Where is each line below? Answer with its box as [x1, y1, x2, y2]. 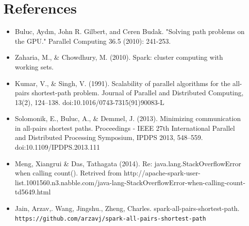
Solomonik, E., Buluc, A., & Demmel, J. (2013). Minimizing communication [15, 113, 241, 123]
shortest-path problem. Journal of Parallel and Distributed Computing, [32, 87, 244, 98]
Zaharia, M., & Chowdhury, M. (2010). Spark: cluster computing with [15, 52, 223, 62]
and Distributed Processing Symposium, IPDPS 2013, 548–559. [15, 132, 203, 142]
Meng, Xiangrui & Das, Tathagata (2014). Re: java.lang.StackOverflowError [15, 158, 241, 168]
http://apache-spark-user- [124, 168, 200, 178]
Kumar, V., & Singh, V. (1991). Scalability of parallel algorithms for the [15, 78, 231, 88]
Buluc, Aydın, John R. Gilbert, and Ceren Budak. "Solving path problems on [15, 26, 245, 36]
